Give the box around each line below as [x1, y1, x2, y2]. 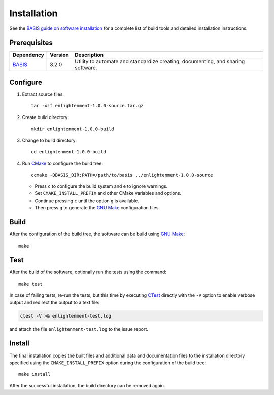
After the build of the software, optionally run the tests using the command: [9, 269, 167, 275]
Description [74, 51, 104, 58]
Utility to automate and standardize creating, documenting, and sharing [74, 58, 245, 65]
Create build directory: [22, 114, 70, 120]
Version [50, 51, 70, 58]
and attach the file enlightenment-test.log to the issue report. [9, 326, 148, 332]
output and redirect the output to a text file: [9, 299, 100, 305]
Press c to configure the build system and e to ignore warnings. [35, 183, 168, 189]
